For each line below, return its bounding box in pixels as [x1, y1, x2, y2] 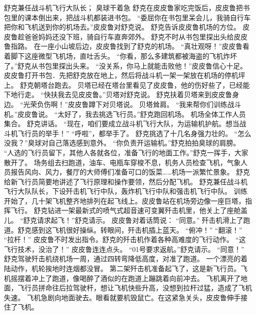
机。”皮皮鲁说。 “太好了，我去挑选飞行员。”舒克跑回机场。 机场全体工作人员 [4, 108, 246, 119]
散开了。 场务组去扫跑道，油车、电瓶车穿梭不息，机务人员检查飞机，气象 [4, 157, 241, 167]
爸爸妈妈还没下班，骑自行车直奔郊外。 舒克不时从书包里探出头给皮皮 [24, 31, 248, 41]
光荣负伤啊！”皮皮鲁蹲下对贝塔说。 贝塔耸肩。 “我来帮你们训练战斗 [23, 99, 241, 109]
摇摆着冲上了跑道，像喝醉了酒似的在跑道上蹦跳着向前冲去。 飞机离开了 [10, 273, 241, 283]
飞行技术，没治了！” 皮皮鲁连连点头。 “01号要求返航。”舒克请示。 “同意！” [4, 244, 245, 254]
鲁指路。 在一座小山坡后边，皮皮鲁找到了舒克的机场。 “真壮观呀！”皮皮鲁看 [4, 41, 250, 51]
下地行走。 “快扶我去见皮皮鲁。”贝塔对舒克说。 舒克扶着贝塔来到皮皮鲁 [4, 89, 232, 100]
